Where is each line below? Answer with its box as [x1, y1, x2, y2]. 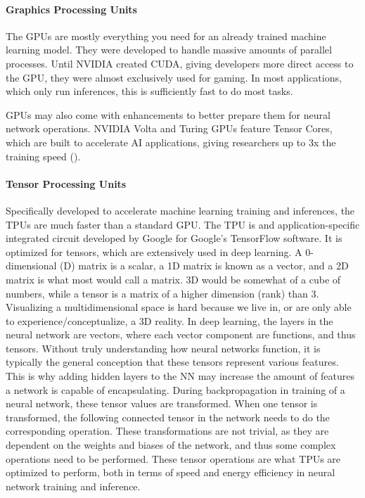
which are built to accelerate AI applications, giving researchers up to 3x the [6, 134, 336, 149]
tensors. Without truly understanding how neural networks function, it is [6, 340, 321, 355]
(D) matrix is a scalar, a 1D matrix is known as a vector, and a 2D [60, 258, 349, 273]
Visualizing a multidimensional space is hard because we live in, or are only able [6, 300, 352, 314]
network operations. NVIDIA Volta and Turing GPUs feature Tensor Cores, [6, 121, 333, 136]
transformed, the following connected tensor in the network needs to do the [6, 409, 330, 424]
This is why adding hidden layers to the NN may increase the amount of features [6, 369, 354, 383]
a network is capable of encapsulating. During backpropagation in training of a [6, 382, 345, 397]
